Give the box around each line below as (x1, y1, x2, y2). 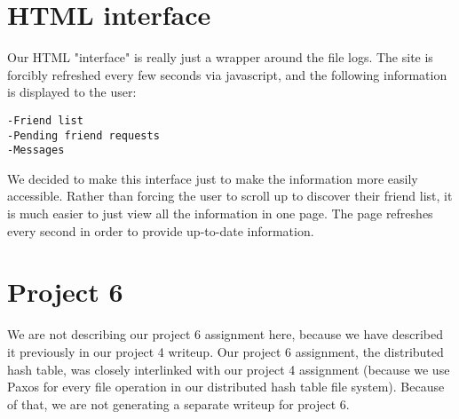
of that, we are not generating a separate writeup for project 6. (7, 394, 350, 413)
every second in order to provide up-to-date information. (7, 221, 314, 240)
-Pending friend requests (7, 129, 160, 142)
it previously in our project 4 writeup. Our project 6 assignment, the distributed (7, 342, 444, 360)
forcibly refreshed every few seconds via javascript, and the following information (7, 65, 447, 83)
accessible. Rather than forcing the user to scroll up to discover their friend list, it (7, 186, 453, 205)
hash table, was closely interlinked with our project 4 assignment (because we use (7, 360, 450, 378)
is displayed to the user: (7, 83, 137, 101)
